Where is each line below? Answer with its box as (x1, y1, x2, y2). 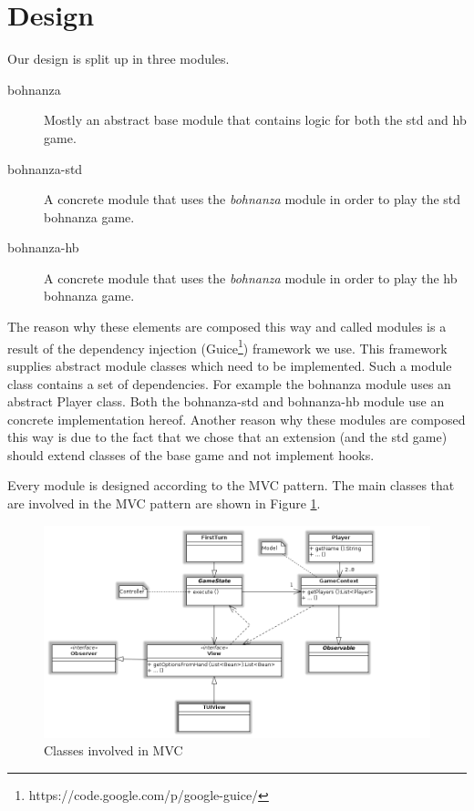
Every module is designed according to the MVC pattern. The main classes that (7, 476, 455, 495)
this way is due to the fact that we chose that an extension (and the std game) (7, 427, 448, 447)
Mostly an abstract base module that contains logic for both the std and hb (44, 110, 467, 129)
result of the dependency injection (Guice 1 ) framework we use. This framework (7, 335, 448, 357)
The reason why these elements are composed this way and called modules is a (7, 317, 447, 336)
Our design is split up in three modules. (7, 49, 230, 68)
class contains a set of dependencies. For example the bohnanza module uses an (7, 374, 451, 393)
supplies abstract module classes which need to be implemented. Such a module (7, 355, 452, 375)
